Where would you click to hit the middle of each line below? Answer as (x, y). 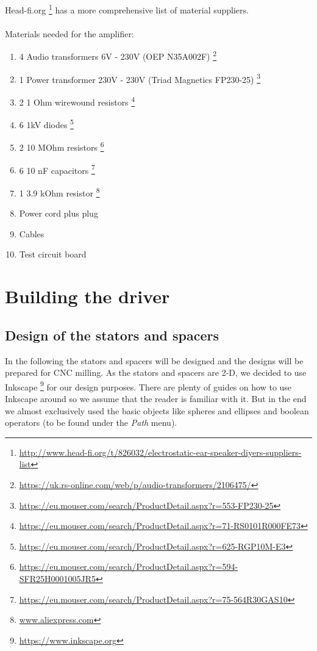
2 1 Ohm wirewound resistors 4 (77, 101)
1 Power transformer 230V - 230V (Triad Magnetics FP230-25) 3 (140, 78)
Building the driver (87, 296)
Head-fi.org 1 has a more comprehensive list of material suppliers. (127, 9)
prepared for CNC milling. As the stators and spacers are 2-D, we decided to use (156, 372)
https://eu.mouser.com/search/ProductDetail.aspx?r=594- (129, 566)
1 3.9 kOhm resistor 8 (59, 192)
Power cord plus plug (59, 213)
